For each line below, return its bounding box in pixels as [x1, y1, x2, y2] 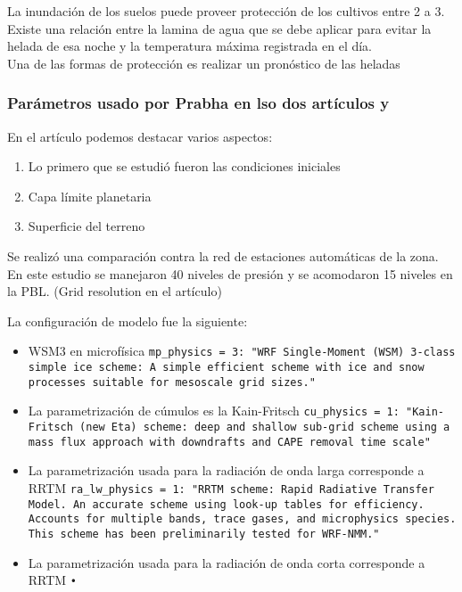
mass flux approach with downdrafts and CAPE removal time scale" [28, 435, 431, 448]
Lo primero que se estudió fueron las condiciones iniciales [28, 157, 341, 176]
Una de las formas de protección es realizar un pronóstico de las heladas [7, 53, 400, 72]
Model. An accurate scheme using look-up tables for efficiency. [28, 497, 425, 511]
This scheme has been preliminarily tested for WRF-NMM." [28, 527, 380, 540]
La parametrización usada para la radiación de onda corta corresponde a [28, 553, 425, 571]
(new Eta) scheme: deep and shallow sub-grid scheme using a [79, 420, 450, 433]
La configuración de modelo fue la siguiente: [7, 311, 248, 330]
